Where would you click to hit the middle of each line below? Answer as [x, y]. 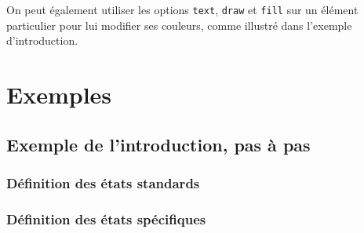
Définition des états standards [103, 182]
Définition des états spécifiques [106, 218]
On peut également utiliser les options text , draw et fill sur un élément [182, 9]
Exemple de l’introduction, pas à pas [158, 144]
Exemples [59, 95]
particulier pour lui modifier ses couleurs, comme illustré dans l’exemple [179, 25]
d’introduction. [42, 40]
